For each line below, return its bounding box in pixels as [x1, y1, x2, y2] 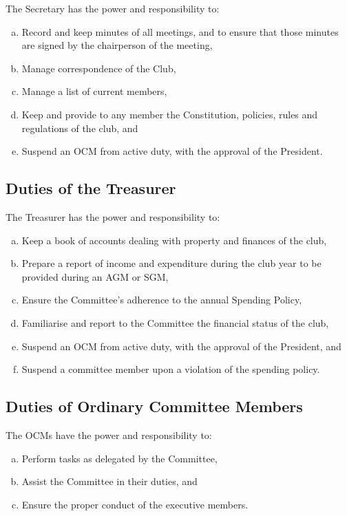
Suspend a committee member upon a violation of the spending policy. [21, 362, 320, 376]
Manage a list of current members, [21, 84, 167, 98]
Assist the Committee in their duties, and [21, 474, 198, 488]
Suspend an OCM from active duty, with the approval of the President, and [21, 338, 341, 353]
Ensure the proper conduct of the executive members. [21, 497, 249, 511]
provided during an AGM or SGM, [21, 269, 169, 283]
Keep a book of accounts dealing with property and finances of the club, [21, 233, 327, 247]
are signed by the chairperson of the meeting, [21, 38, 213, 52]
